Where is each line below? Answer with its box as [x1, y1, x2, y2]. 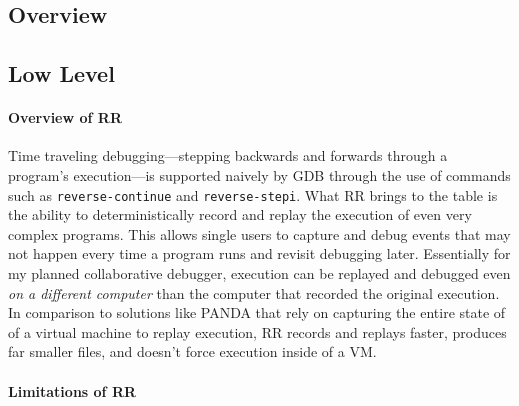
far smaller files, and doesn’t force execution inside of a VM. [8, 341, 377, 362]
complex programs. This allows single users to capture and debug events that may [8, 223, 511, 244]
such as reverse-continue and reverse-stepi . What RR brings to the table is [8, 184, 498, 205]
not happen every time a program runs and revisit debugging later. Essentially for [8, 243, 511, 264]
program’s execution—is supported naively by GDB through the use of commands [8, 164, 511, 185]
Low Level [8, 58, 115, 89]
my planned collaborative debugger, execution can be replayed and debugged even [8, 262, 511, 283]
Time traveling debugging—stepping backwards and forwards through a [8, 145, 448, 166]
